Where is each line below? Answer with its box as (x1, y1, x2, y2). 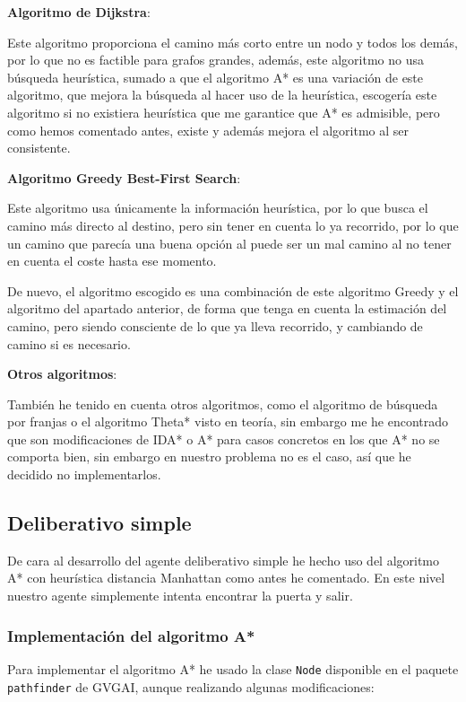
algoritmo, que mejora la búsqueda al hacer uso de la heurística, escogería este (7, 85, 437, 104)
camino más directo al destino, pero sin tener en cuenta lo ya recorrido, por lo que (7, 215, 459, 234)
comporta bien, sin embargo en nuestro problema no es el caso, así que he (7, 447, 411, 466)
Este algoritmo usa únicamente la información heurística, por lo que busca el (7, 198, 428, 217)
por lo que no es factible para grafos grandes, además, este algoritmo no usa (7, 50, 424, 69)
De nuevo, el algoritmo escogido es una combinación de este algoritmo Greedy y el (7, 281, 459, 300)
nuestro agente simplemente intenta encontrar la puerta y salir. (7, 586, 353, 605)
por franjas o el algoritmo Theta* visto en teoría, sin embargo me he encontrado (7, 412, 448, 431)
